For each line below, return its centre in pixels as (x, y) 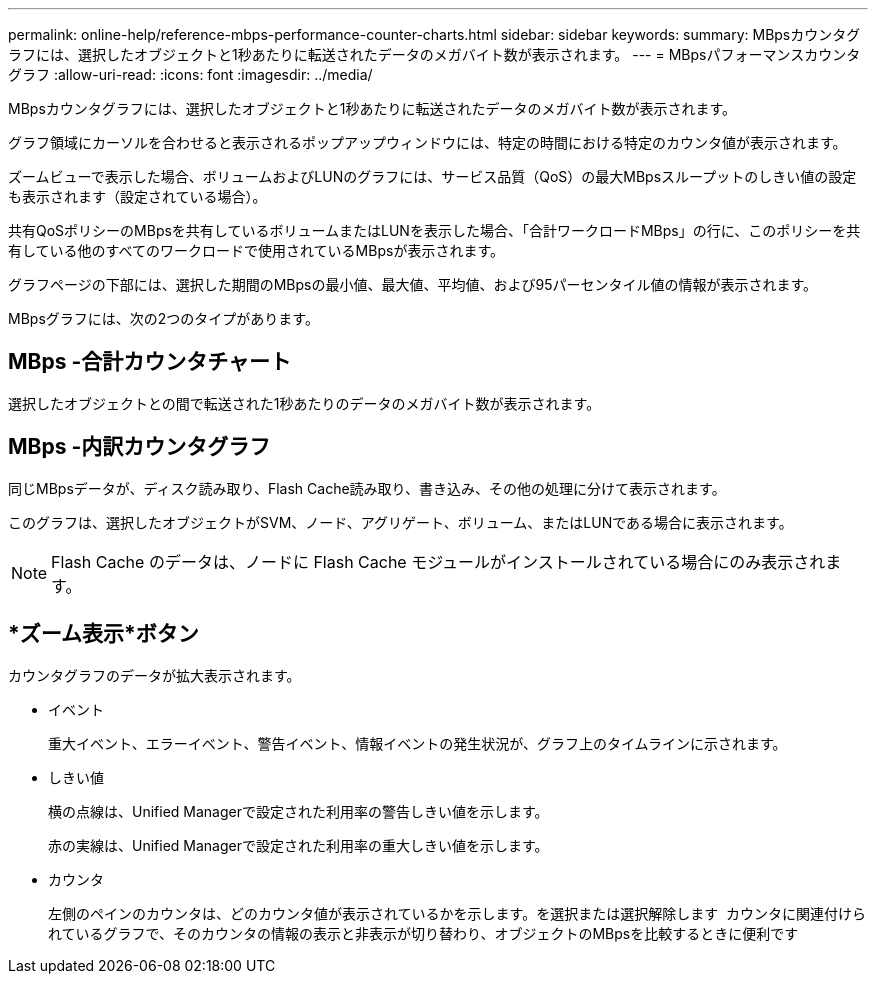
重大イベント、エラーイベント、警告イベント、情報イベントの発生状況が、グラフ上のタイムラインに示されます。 (417, 743)
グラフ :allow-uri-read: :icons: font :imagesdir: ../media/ (190, 74)
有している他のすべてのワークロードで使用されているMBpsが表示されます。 (256, 250)
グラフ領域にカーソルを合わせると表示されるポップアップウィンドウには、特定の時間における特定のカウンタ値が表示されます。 (427, 142)
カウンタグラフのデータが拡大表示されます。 (154, 675)
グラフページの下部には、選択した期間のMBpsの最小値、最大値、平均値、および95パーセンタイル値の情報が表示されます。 (413, 284)
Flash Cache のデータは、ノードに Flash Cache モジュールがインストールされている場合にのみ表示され (438, 561)
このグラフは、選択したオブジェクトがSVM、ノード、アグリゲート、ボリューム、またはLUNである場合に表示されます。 (400, 522)
